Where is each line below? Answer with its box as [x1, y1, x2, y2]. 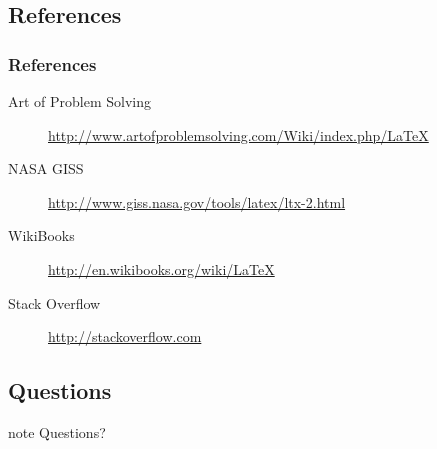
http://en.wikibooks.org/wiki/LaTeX [48, 258, 275, 279]
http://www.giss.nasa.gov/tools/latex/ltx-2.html [48, 191, 346, 212]
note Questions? [8, 421, 106, 442]
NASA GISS [8, 158, 84, 179]
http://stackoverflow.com [48, 326, 202, 347]
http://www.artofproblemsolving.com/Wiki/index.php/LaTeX [48, 124, 429, 145]
